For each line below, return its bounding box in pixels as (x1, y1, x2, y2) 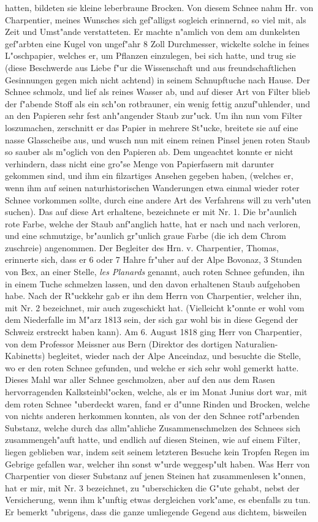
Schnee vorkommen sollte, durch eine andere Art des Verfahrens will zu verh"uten (5, 193, 311, 206)
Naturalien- (235, 337, 278, 350)
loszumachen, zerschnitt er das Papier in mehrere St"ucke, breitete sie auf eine (5, 121, 298, 134)
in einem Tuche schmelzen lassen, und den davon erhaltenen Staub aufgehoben (5, 277, 300, 290)
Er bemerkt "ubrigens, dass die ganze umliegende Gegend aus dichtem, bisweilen (5, 505, 307, 518)
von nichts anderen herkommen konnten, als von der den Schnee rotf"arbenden (5, 409, 300, 422)
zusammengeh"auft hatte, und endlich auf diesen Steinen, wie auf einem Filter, (5, 433, 301, 446)
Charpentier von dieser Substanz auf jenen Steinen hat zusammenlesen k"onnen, (5, 469, 306, 482)
